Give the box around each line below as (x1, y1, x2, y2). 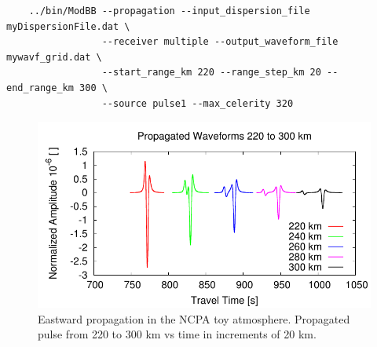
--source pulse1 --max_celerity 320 (101, 97, 294, 109)
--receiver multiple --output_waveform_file (101, 36, 339, 48)
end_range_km (6, 82, 74, 93)
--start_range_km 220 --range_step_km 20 (101, 67, 321, 79)
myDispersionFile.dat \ (6, 20, 130, 32)
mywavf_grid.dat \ (6, 51, 102, 63)
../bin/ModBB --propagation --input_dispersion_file (28, 5, 310, 16)
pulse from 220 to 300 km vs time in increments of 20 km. (38, 326, 317, 342)
